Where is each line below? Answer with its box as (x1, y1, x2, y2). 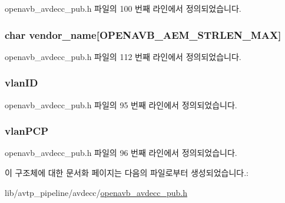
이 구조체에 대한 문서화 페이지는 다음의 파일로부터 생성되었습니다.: (5, 167, 248, 179)
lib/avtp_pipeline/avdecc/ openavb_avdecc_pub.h (5, 186, 188, 198)
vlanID (5, 75, 38, 90)
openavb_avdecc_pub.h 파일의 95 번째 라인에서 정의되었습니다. (5, 98, 237, 111)
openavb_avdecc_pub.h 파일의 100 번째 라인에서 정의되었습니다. (5, 2, 241, 14)
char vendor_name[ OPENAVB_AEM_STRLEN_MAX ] (5, 27, 281, 42)
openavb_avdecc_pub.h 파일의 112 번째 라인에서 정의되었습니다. (5, 50, 241, 62)
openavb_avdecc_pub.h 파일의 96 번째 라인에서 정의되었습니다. (5, 147, 237, 159)
